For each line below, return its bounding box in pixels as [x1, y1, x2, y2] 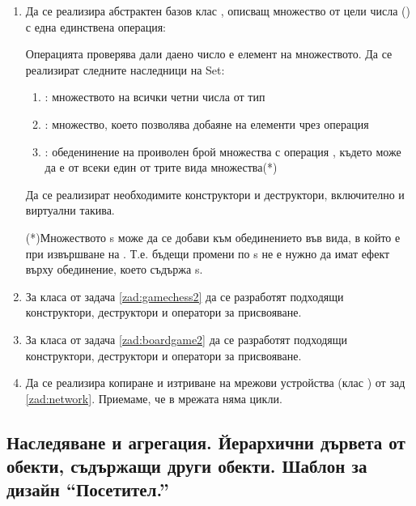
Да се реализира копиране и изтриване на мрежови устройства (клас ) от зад [25, 374, 405, 391]
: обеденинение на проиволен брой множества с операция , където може [45, 142, 401, 159]
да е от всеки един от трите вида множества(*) [45, 159, 278, 176]
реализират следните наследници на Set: [25, 61, 225, 78]
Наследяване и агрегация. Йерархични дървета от [6, 429, 405, 454]
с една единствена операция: [25, 18, 167, 35]
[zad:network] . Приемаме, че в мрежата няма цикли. [25, 389, 282, 406]
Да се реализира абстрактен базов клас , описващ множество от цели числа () [25, 2, 411, 19]
